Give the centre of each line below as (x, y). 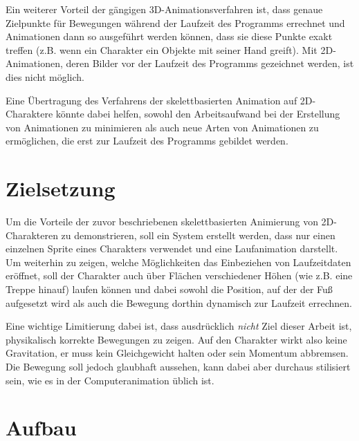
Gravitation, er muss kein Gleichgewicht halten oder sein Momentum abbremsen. (177, 353)
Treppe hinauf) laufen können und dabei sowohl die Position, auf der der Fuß (169, 289)
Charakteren (32, 235)
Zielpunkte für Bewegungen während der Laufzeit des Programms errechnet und (175, 22)
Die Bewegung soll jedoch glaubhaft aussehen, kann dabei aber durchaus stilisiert (178, 366)
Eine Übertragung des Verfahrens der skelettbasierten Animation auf (151, 100)
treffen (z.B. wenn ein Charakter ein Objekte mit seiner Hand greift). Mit (162, 49)
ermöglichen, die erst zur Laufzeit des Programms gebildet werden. (147, 141)
